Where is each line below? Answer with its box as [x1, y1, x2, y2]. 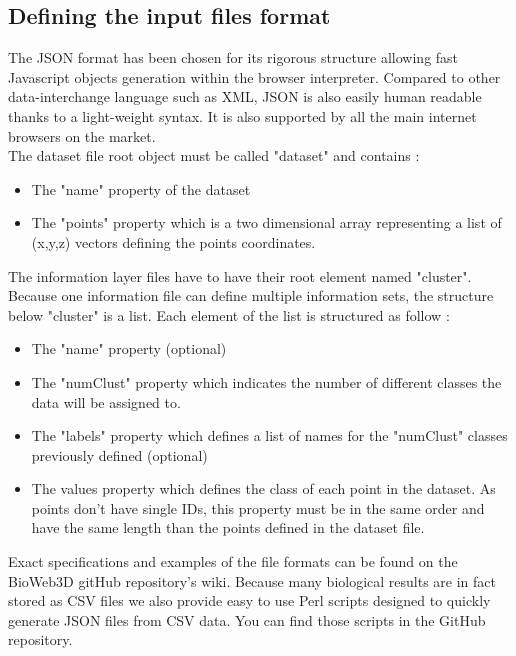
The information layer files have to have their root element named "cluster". [8, 265, 472, 286]
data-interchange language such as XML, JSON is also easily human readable [8, 86, 482, 107]
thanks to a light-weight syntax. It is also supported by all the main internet [8, 105, 477, 126]
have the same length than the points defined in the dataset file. [31, 517, 425, 538]
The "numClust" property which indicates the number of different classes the [31, 371, 502, 392]
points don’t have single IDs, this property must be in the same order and [31, 497, 485, 518]
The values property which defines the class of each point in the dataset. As [31, 478, 496, 499]
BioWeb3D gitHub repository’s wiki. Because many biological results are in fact [8, 570, 497, 591]
